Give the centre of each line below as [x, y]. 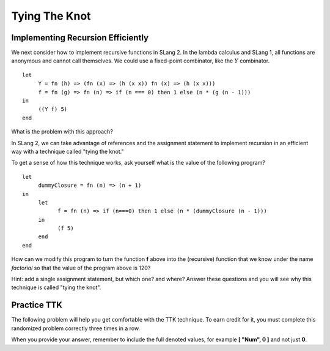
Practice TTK [37, 305]
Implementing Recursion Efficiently [80, 38]
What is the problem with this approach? [62, 132]
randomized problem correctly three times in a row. [76, 328]
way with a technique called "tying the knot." [68, 151]
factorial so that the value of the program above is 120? [81, 268]
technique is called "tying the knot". [56, 287]
